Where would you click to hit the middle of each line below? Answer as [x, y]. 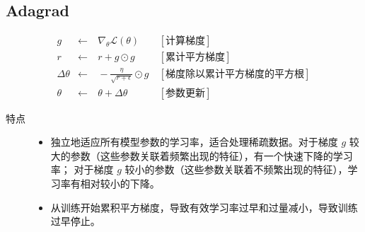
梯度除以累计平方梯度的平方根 [235, 74]
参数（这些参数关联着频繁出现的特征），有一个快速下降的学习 [212, 155]
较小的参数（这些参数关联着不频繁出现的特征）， [236, 169]
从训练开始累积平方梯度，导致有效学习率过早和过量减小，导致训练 [204, 207]
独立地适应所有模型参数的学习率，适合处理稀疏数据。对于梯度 [194, 142]
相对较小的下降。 [120, 183]
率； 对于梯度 [82, 169]
